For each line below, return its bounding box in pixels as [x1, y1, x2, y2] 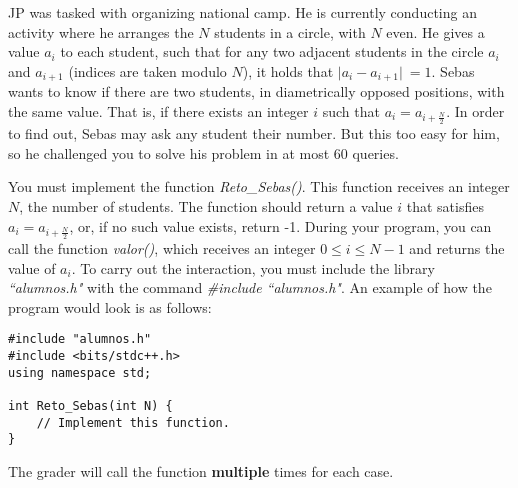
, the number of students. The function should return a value [19, 196, 393, 217]
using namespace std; [8, 365, 152, 380]
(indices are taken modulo [68, 60, 227, 81]
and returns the [409, 238, 505, 259]
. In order [446, 100, 505, 121]
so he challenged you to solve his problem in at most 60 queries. [8, 142, 399, 163]
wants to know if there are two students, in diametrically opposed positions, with [8, 81, 505, 102]
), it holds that [242, 60, 334, 81]
